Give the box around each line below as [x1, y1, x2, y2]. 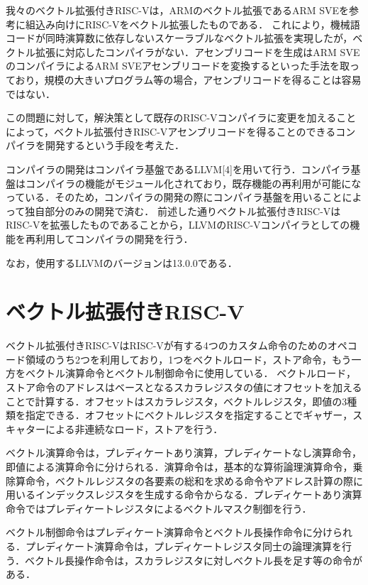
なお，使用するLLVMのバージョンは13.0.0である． [6, 255, 238, 270]
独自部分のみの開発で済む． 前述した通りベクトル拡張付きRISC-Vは [25, 203, 341, 218]
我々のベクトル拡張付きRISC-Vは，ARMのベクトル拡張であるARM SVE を [6, 3, 350, 17]
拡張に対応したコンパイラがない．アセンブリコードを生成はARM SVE [35, 44, 360, 59]
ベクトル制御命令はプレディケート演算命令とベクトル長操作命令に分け [6, 525, 333, 540]
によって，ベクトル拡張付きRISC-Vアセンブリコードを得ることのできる [6, 124, 336, 138]
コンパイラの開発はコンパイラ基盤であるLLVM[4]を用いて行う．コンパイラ [6, 161, 351, 176]
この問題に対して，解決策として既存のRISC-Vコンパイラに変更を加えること [6, 110, 357, 125]
